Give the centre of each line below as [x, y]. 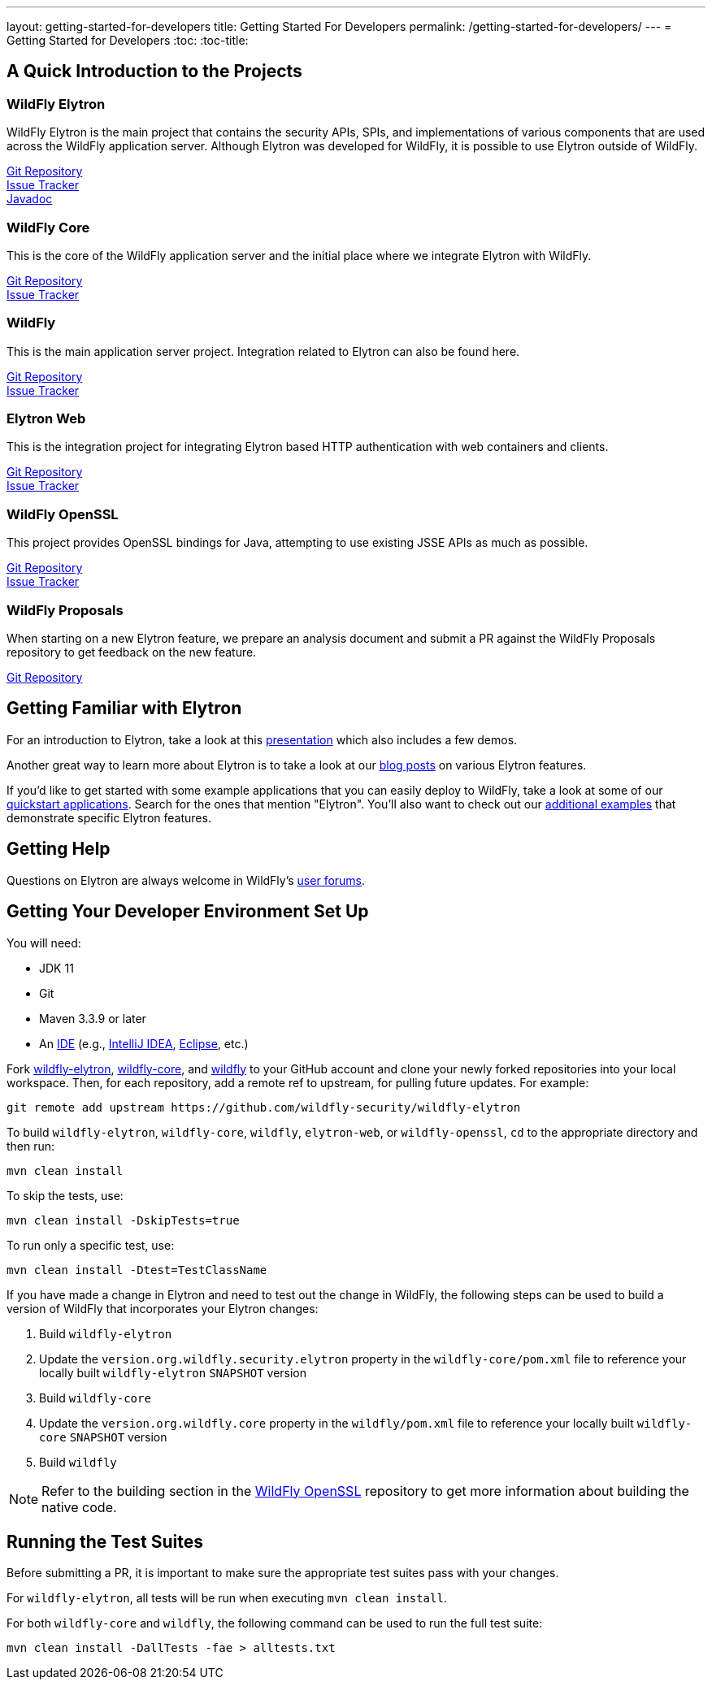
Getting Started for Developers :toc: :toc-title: [128, 40]
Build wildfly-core [95, 1398]
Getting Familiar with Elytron [124, 709]
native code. [79, 1507]
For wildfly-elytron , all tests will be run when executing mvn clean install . [227, 1598]
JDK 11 [56, 968]
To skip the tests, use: [65, 1195]
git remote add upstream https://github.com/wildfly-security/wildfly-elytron [264, 1107]
